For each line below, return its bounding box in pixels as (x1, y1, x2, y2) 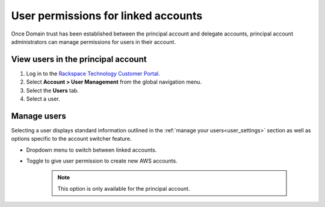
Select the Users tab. (26, 87, 79, 94)
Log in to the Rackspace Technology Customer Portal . (26, 70, 161, 77)
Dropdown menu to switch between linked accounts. (26, 146, 157, 153)
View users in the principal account (11, 54, 147, 64)
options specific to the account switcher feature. (11, 135, 132, 143)
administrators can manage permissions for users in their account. (11, 38, 176, 45)
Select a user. (26, 95, 60, 102)
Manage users (11, 111, 66, 121)
